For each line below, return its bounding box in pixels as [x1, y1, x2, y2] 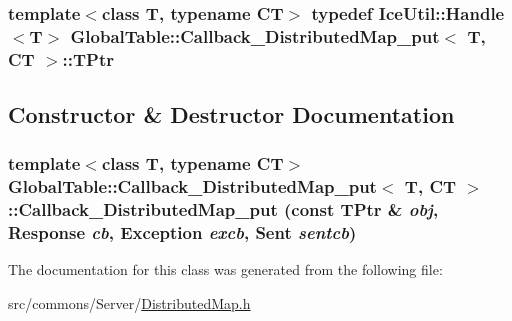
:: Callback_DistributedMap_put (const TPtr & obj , [8, 197, 439, 222]
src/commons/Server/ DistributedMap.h [8, 293, 251, 314]
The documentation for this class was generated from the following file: [8, 259, 443, 280]
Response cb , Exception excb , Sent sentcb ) [8, 220, 357, 245]
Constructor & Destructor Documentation [8, 99, 455, 130]
